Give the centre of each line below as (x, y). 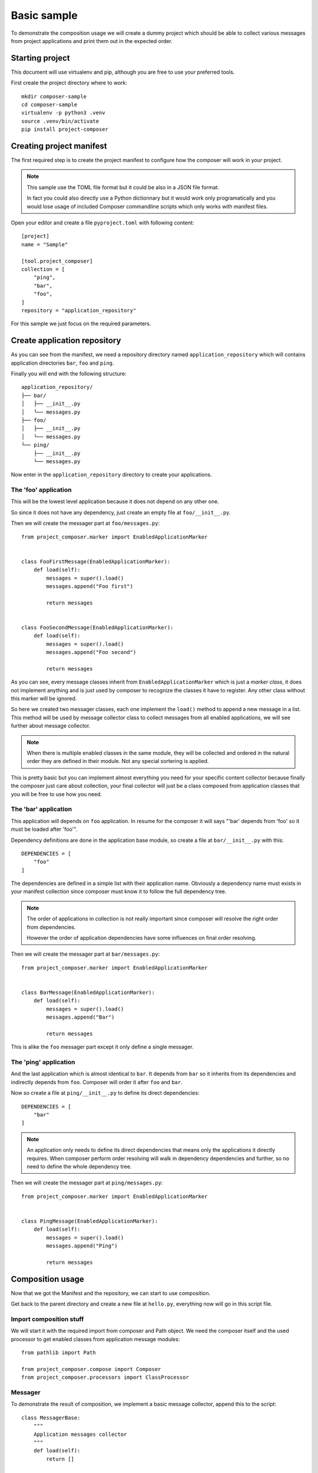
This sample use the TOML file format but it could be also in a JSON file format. (123, 187)
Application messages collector (80, 1434)
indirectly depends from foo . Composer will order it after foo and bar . (97, 1082)
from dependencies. (51, 927)
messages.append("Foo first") (90, 586)
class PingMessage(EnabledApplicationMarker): (90, 1221)
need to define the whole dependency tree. (79, 1166)
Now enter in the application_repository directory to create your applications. (111, 475)
